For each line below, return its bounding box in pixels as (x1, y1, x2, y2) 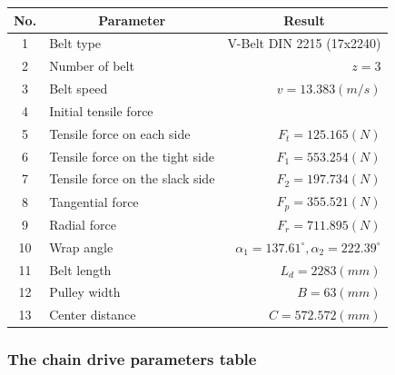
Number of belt (49, 56, 134, 75)
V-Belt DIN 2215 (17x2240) (227, 34, 381, 53)
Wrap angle (49, 237, 114, 256)
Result (283, 10, 325, 29)
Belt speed (49, 79, 108, 98)
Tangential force (49, 192, 139, 211)
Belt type (49, 34, 102, 53)
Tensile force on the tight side (49, 146, 214, 165)
